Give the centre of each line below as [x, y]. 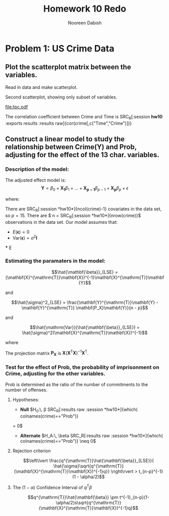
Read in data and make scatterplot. [42, 87]
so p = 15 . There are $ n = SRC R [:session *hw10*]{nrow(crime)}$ [73, 216]
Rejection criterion [32, 451]
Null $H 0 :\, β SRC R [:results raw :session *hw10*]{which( [79, 410]
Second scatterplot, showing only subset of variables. [61, 97]
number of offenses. [26, 390]
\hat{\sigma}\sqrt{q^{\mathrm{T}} [89, 466]
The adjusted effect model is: [36, 180]
